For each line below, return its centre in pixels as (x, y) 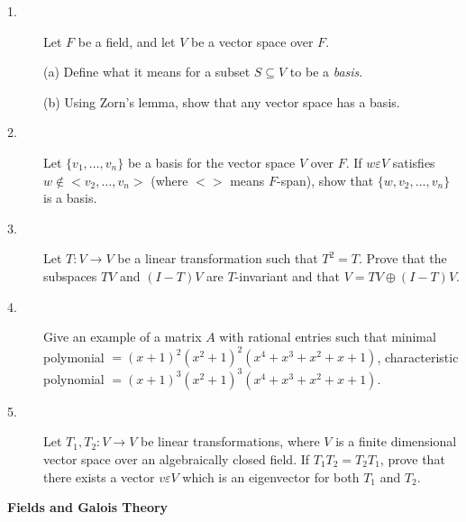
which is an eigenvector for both (271, 476)
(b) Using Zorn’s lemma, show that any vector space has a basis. (222, 101)
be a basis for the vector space (211, 162)
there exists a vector (99, 476)
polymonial (74, 357)
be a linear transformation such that (218, 258)
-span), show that (325, 180)
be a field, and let (127, 41)
